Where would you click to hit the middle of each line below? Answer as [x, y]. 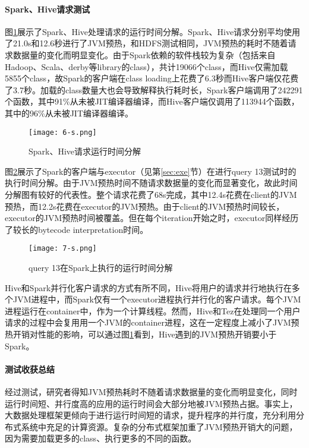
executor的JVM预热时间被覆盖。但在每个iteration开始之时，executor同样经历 [152, 218]
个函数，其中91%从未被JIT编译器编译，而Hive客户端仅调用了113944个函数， [152, 101]
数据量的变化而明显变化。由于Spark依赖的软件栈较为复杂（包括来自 [144, 54]
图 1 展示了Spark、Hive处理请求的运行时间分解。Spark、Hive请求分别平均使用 [153, 31]
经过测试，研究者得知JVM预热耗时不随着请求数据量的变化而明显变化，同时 [151, 391]
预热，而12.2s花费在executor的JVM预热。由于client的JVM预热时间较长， [145, 206]
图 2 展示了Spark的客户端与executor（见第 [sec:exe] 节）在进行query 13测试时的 [151, 171]
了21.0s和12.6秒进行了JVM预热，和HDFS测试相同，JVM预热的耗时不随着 [146, 43]
